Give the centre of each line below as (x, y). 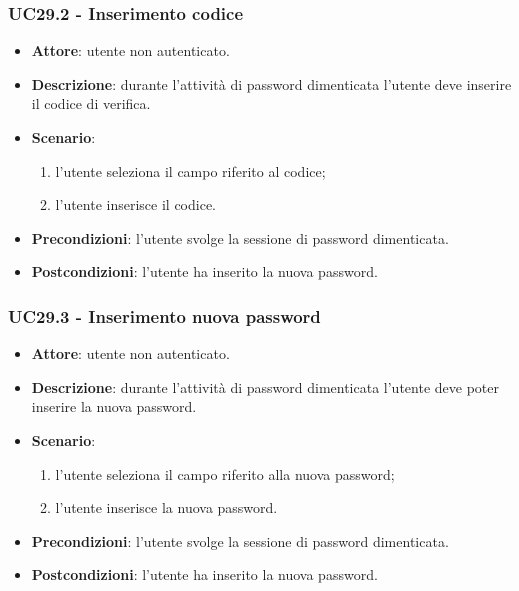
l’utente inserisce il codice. (135, 204)
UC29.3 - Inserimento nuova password (164, 315)
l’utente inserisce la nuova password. (166, 507)
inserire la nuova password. (114, 406)
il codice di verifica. (91, 103)
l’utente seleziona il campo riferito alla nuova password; (225, 473)
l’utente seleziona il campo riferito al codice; (190, 170)
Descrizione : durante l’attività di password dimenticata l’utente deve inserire (271, 83)
